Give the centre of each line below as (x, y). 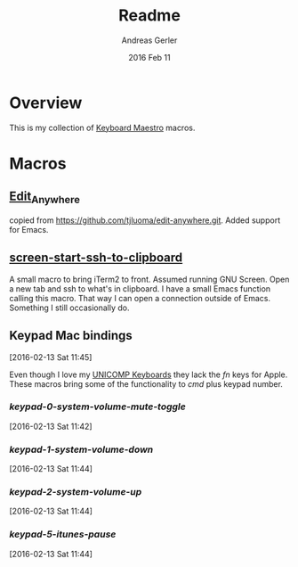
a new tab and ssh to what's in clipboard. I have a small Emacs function (140, 288)
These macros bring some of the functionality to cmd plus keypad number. (146, 383)
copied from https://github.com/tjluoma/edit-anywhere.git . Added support (145, 220)
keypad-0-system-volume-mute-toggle (98, 407)
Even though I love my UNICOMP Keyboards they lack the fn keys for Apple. (149, 374)
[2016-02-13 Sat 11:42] (51, 426)
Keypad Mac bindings (71, 336)
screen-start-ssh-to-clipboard (96, 258)
